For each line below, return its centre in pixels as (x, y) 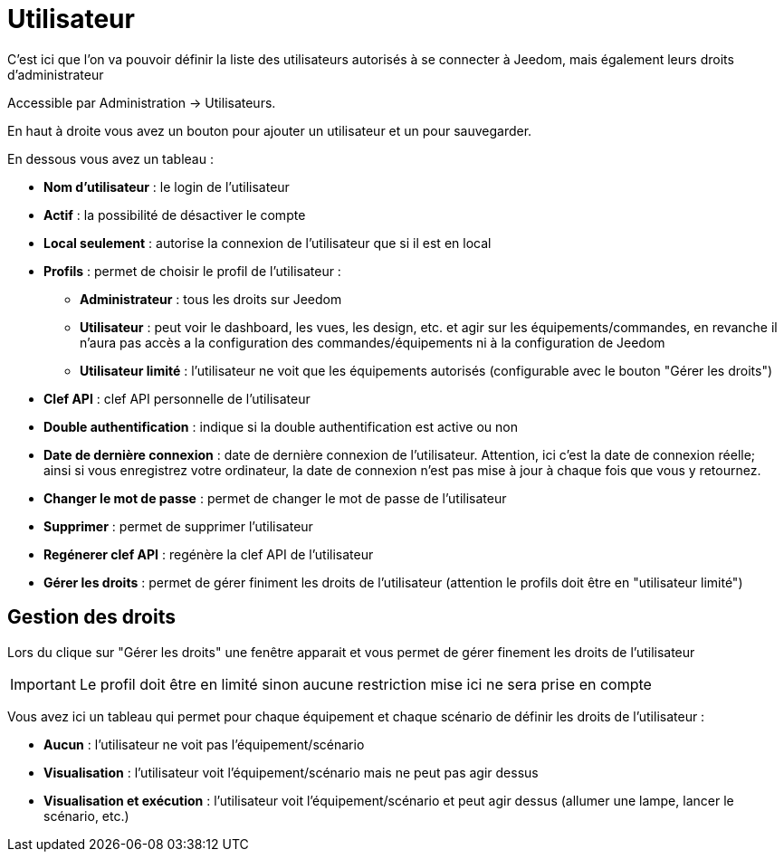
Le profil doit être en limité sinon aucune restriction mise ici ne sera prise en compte (365, 684)
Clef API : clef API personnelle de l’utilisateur (177, 398)
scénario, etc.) (86, 816)
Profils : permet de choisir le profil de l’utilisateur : (192, 271)
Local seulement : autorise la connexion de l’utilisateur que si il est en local (268, 243)
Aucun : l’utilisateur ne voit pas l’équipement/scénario (204, 744)
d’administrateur (56, 74)
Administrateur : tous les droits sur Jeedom (211, 299)
